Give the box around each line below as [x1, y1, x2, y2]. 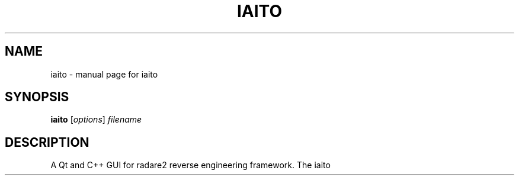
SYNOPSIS [5, 89, 69, 105]
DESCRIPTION [5, 134, 89, 150]
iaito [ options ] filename [50, 114, 142, 125]
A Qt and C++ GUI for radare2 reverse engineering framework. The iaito [50, 160, 331, 171]
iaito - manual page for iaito [50, 69, 158, 79]
